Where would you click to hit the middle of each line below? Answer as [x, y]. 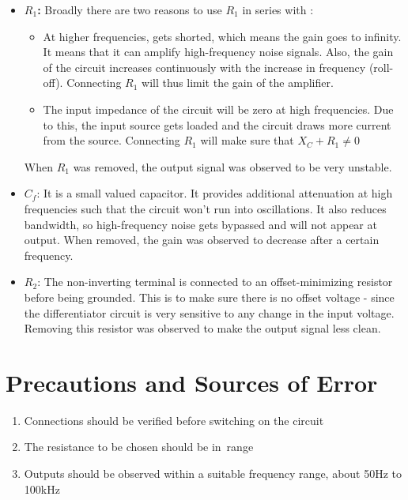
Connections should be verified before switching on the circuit [174, 420]
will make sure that [247, 140]
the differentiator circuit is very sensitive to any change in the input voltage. [209, 312]
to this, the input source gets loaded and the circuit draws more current [217, 124]
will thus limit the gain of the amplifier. [238, 83]
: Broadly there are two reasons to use [130, 9]
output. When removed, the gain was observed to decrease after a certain [202, 240]
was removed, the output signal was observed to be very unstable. [232, 166]
